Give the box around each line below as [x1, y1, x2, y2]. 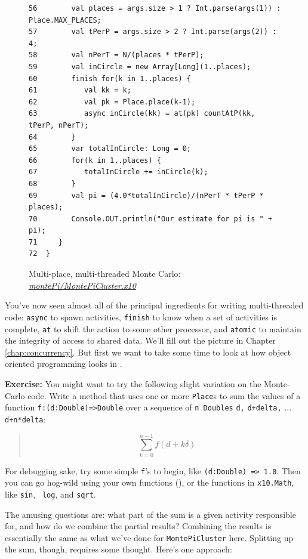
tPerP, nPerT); [29, 121, 89, 129]
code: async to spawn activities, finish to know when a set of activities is [5, 310, 277, 323]
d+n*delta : [5, 412, 46, 425]
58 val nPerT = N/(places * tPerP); [29, 51, 204, 60]
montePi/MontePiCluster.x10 [29, 279, 136, 291]
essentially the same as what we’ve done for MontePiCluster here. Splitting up [5, 531, 294, 543]
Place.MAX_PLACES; [29, 16, 101, 24]
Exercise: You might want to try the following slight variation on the [5, 377, 261, 390]
